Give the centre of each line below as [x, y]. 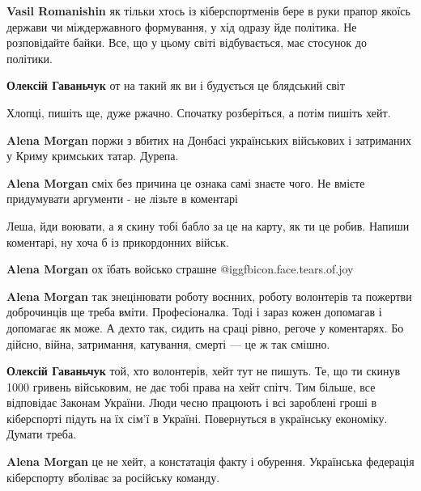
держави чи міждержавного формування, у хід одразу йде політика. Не [182, 26]
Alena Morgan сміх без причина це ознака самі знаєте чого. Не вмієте [186, 182]
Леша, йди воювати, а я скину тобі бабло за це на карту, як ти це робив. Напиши [208, 225]
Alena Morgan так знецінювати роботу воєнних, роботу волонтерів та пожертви [209, 296]
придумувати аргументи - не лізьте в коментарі [122, 199]
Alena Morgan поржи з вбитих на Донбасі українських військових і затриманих [209, 140]
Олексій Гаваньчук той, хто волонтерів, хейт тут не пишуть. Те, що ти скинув [204, 371]
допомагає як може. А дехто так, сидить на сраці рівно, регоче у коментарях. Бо [205, 327]
